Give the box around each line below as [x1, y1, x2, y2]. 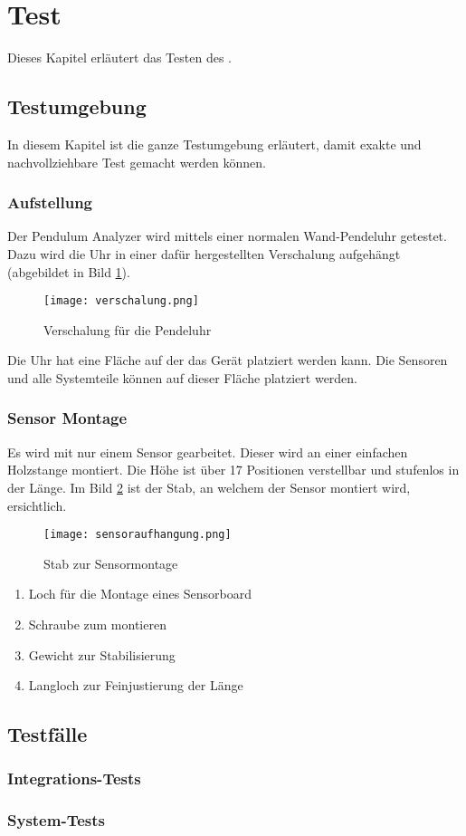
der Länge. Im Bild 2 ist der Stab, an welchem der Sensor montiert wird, [7, 477, 411, 496]
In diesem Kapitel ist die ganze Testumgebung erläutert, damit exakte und [7, 134, 422, 153]
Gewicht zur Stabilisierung [28, 645, 176, 664]
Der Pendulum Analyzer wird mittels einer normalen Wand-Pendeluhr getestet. [7, 226, 447, 245]
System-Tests [7, 809, 105, 831]
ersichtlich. [7, 495, 67, 514]
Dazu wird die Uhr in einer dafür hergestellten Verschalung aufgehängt [7, 244, 401, 263]
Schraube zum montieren [28, 614, 166, 633]
